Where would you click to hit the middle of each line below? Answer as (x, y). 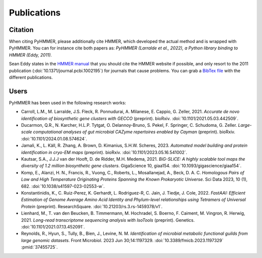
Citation (21, 30)
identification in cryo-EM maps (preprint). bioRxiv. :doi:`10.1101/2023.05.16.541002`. (104, 152)
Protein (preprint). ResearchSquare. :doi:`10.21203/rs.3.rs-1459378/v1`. (92, 206)
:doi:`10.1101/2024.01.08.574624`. (54, 138)
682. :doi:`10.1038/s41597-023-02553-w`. (63, 186)
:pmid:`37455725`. (40, 247)
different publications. (31, 77)
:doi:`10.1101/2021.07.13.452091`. (53, 227)
